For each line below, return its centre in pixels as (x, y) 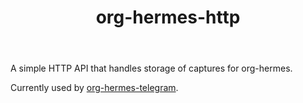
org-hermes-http (168, 17)
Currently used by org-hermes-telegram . (94, 88)
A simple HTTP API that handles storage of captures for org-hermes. (151, 68)
